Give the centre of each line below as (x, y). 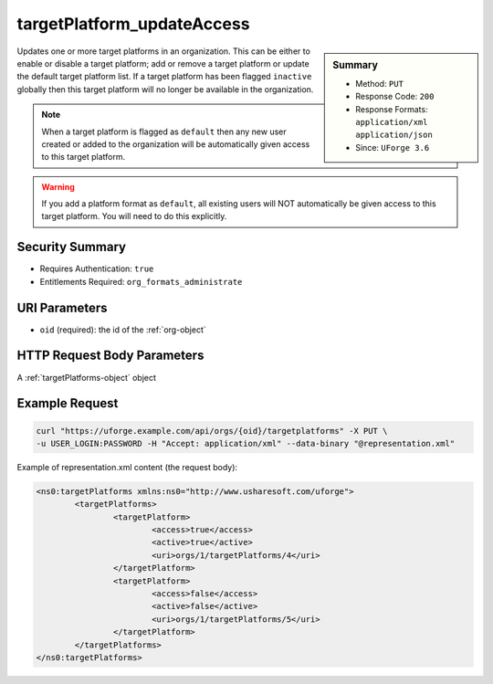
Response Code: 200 (395, 97)
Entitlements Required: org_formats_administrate (141, 281)
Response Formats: (392, 109)
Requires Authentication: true (97, 268)
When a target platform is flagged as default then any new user (164, 132)
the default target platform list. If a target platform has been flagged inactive (164, 77)
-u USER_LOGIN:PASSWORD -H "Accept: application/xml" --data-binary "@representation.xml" (246, 443)
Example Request (68, 403)
